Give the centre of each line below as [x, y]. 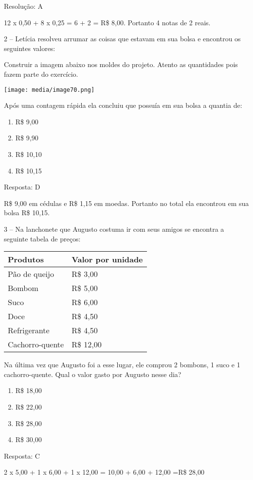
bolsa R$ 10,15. [27, 213]
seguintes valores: [30, 48]
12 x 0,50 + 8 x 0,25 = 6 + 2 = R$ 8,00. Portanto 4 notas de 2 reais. [107, 22]
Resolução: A [23, 6]
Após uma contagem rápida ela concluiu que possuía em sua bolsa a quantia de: [123, 105]
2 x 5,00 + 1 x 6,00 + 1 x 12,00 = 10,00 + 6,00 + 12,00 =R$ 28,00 [104, 472]
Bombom [23, 288]
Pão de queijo [31, 274]
